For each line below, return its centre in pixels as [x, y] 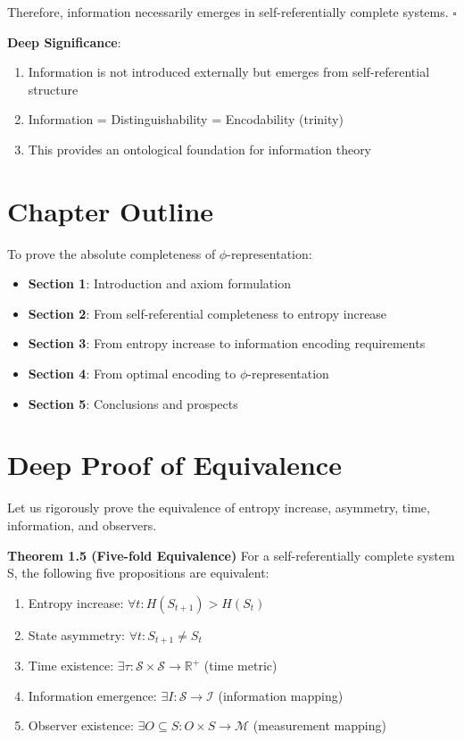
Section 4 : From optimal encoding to [132, 374]
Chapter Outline [111, 210]
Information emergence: [92, 695]
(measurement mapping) [319, 725]
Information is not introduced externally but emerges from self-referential [229, 72]
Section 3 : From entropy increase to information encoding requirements [227, 343]
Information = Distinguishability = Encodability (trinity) [186, 119]
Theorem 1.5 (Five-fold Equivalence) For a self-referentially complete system [231, 555]
